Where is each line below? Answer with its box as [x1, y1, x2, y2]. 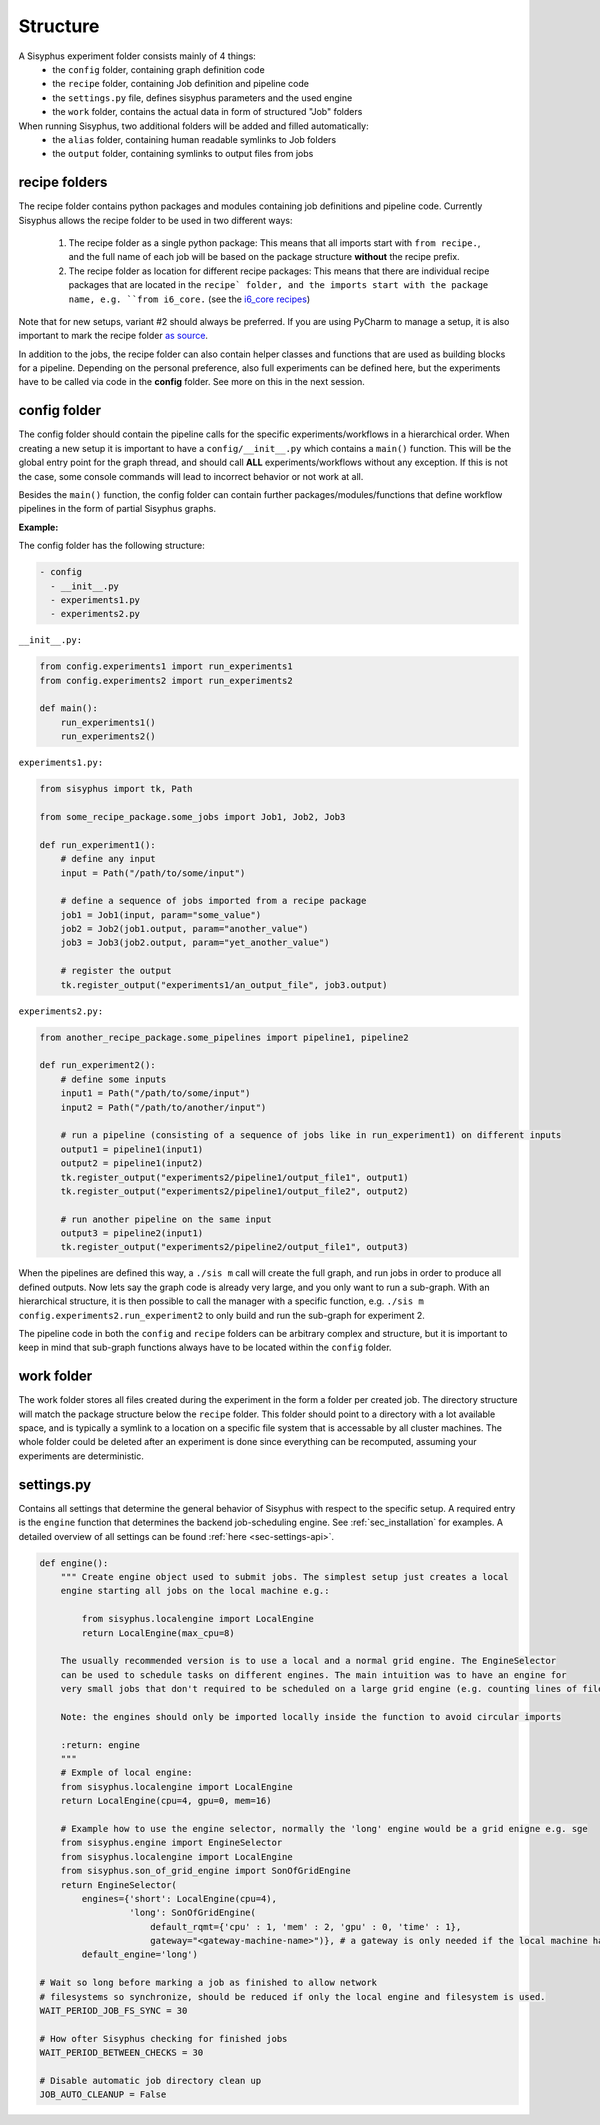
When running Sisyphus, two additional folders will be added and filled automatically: [18, 120, 369, 132]
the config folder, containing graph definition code [52, 63, 265, 75]
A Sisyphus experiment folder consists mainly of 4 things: [18, 50, 257, 62]
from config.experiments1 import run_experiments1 [39, 661, 294, 672]
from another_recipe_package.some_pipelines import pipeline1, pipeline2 [39, 1031, 409, 1043]
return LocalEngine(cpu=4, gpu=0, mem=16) [60, 1795, 272, 1807]
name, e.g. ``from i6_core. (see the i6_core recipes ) [68, 293, 310, 305]
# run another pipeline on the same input [60, 1213, 272, 1225]
